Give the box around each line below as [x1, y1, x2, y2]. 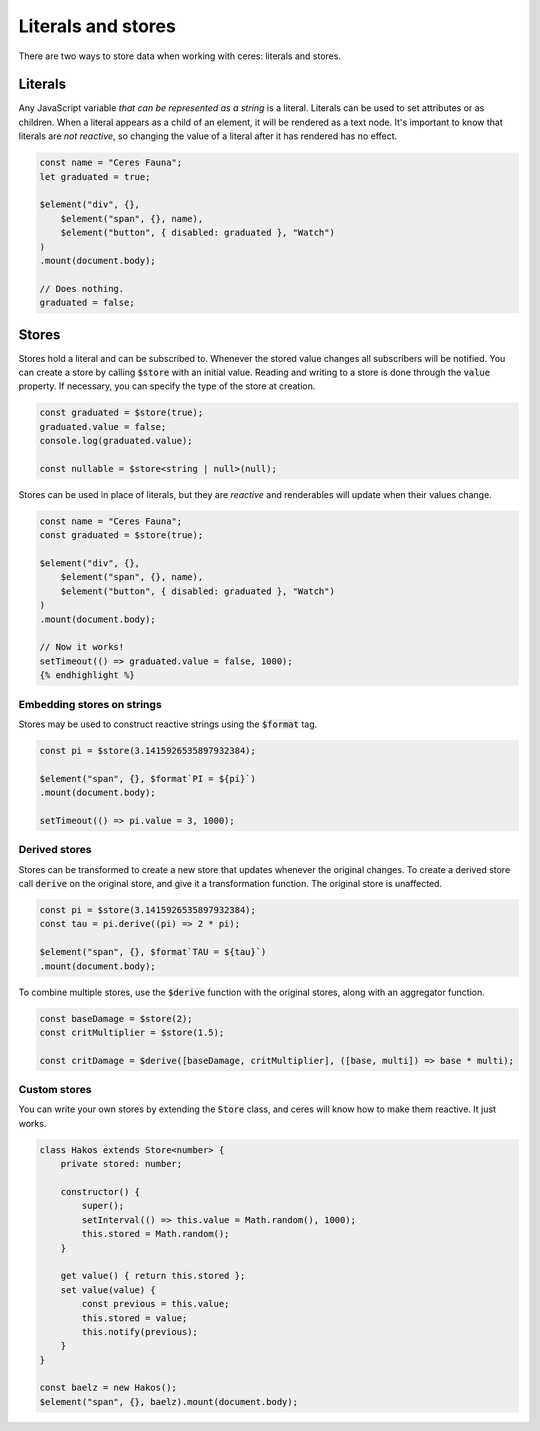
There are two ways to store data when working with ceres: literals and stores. [18, 50, 342, 62]
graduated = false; [39, 297, 135, 309]
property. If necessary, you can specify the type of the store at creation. [18, 380, 316, 392]
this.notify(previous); [81, 1326, 199, 1337]
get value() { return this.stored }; [60, 1270, 246, 1282]
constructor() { [60, 1186, 140, 1197]
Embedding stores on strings [18, 697, 162, 711]
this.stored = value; [81, 1312, 188, 1324]
